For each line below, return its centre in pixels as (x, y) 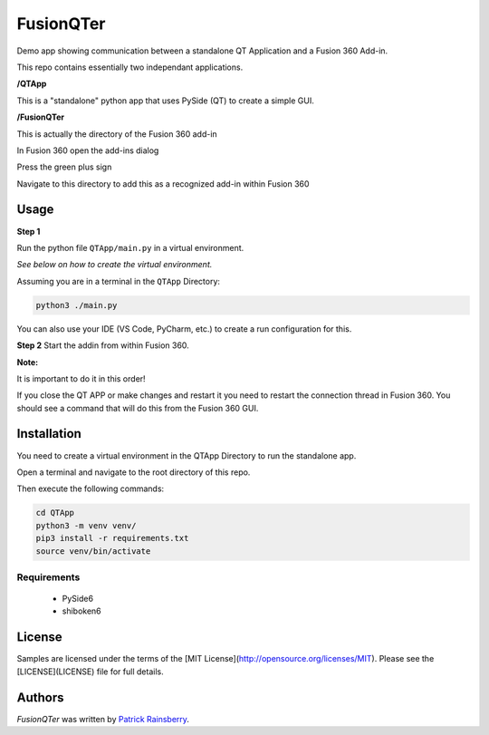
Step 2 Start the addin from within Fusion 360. (103, 345)
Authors (40, 697)
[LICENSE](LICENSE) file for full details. (90, 672)
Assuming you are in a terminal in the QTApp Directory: (119, 281)
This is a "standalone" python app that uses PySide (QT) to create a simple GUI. (165, 101)
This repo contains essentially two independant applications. (130, 67)
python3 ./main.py (77, 305)
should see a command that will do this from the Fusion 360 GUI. (138, 408)
